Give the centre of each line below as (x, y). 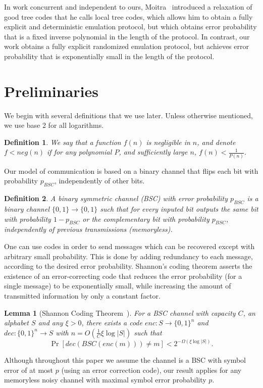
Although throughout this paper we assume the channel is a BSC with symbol (125, 360)
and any (50, 323)
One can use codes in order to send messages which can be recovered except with (129, 246)
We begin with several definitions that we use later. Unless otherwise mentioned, (128, 115)
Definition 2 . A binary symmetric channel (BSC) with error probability (116, 198)
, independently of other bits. (99, 181)
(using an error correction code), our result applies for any (151, 370)
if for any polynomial (80, 152)
